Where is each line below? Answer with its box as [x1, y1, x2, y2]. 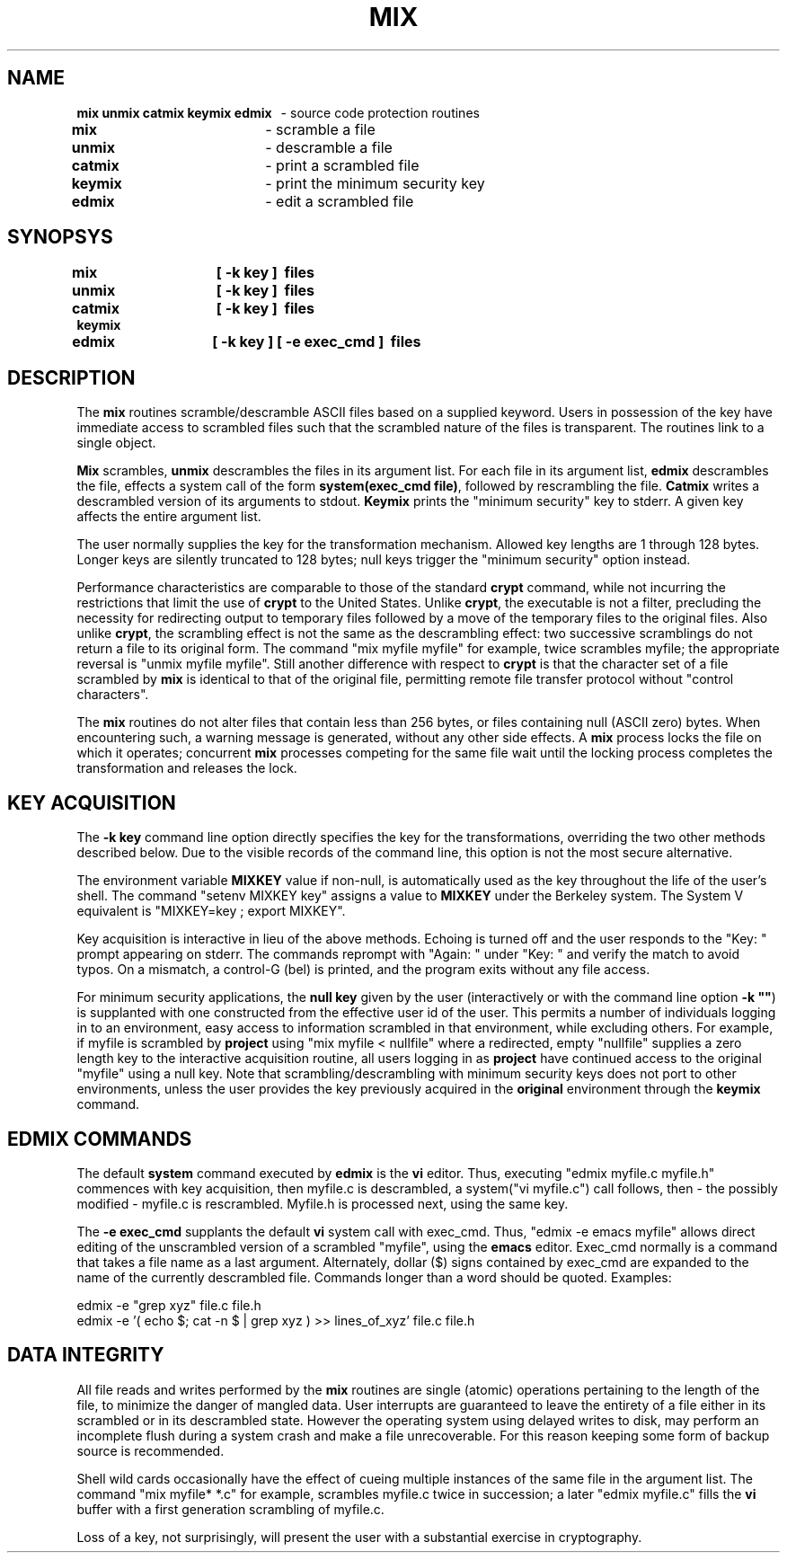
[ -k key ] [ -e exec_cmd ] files [212, 332, 421, 351]
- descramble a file [265, 137, 393, 156]
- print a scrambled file [265, 155, 420, 174]
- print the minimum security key [265, 173, 485, 192]
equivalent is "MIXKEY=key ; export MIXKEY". [76, 903, 346, 919]
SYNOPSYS [7, 226, 113, 249]
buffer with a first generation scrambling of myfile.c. [76, 1501, 385, 1517]
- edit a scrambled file [265, 191, 414, 210]
